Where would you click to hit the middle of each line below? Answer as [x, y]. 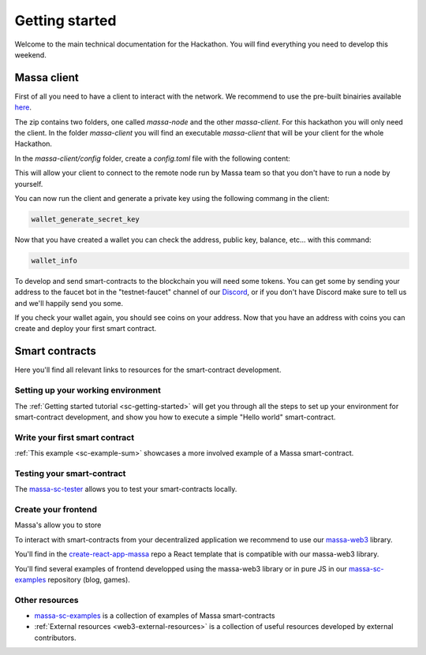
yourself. [29, 184]
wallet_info [54, 261]
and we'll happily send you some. [69, 303]
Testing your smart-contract [70, 473]
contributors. [55, 638]
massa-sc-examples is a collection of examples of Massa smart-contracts [155, 616]
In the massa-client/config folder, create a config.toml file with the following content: [153, 158]
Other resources [47, 600]
